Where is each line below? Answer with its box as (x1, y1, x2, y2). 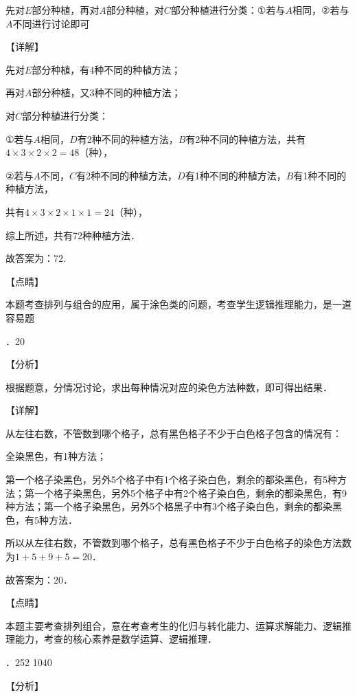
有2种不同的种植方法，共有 (185, 131, 306, 146)
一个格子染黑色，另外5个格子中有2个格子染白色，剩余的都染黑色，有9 (34, 485, 347, 500)
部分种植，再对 (32, 3, 100, 16)
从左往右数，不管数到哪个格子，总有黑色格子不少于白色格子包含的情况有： (5, 425, 342, 440)
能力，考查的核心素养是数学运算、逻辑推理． (14, 632, 217, 646)
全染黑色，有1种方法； (5, 449, 106, 463)
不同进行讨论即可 (12, 16, 90, 30)
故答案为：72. (5, 251, 66, 265)
